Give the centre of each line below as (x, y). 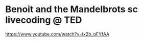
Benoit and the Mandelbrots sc (72, 9)
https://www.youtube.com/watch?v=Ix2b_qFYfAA (57, 34)
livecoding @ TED (44, 20)
